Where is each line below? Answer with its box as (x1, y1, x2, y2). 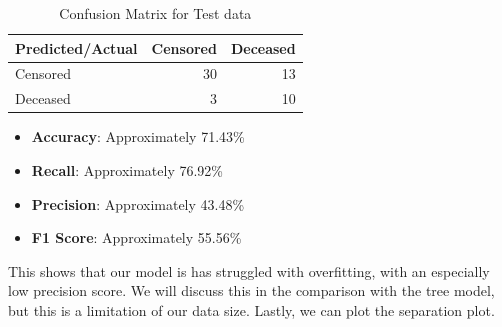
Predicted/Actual (15, 37, 138, 58)
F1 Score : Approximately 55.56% (31, 227, 242, 248)
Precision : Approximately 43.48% (31, 193, 245, 214)
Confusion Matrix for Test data (59, 3, 252, 23)
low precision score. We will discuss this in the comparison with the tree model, (8, 280, 495, 301)
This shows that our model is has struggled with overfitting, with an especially (8, 260, 490, 281)
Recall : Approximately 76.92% (31, 159, 223, 180)
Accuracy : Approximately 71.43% (31, 126, 245, 147)
